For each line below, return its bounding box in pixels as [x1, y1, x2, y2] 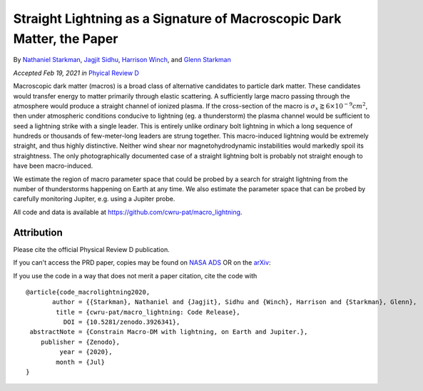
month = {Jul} [56, 357, 106, 366]
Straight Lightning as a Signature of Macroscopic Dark [13, 11, 342, 26]
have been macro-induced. [13, 161, 93, 171]
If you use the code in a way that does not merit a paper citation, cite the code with [13, 271, 258, 280]
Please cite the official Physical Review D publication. [13, 245, 170, 253]
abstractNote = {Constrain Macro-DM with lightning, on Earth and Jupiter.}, [29, 328, 308, 336]
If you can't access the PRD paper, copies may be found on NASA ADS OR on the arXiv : [13, 258, 271, 267]
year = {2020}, [59, 348, 113, 356]
